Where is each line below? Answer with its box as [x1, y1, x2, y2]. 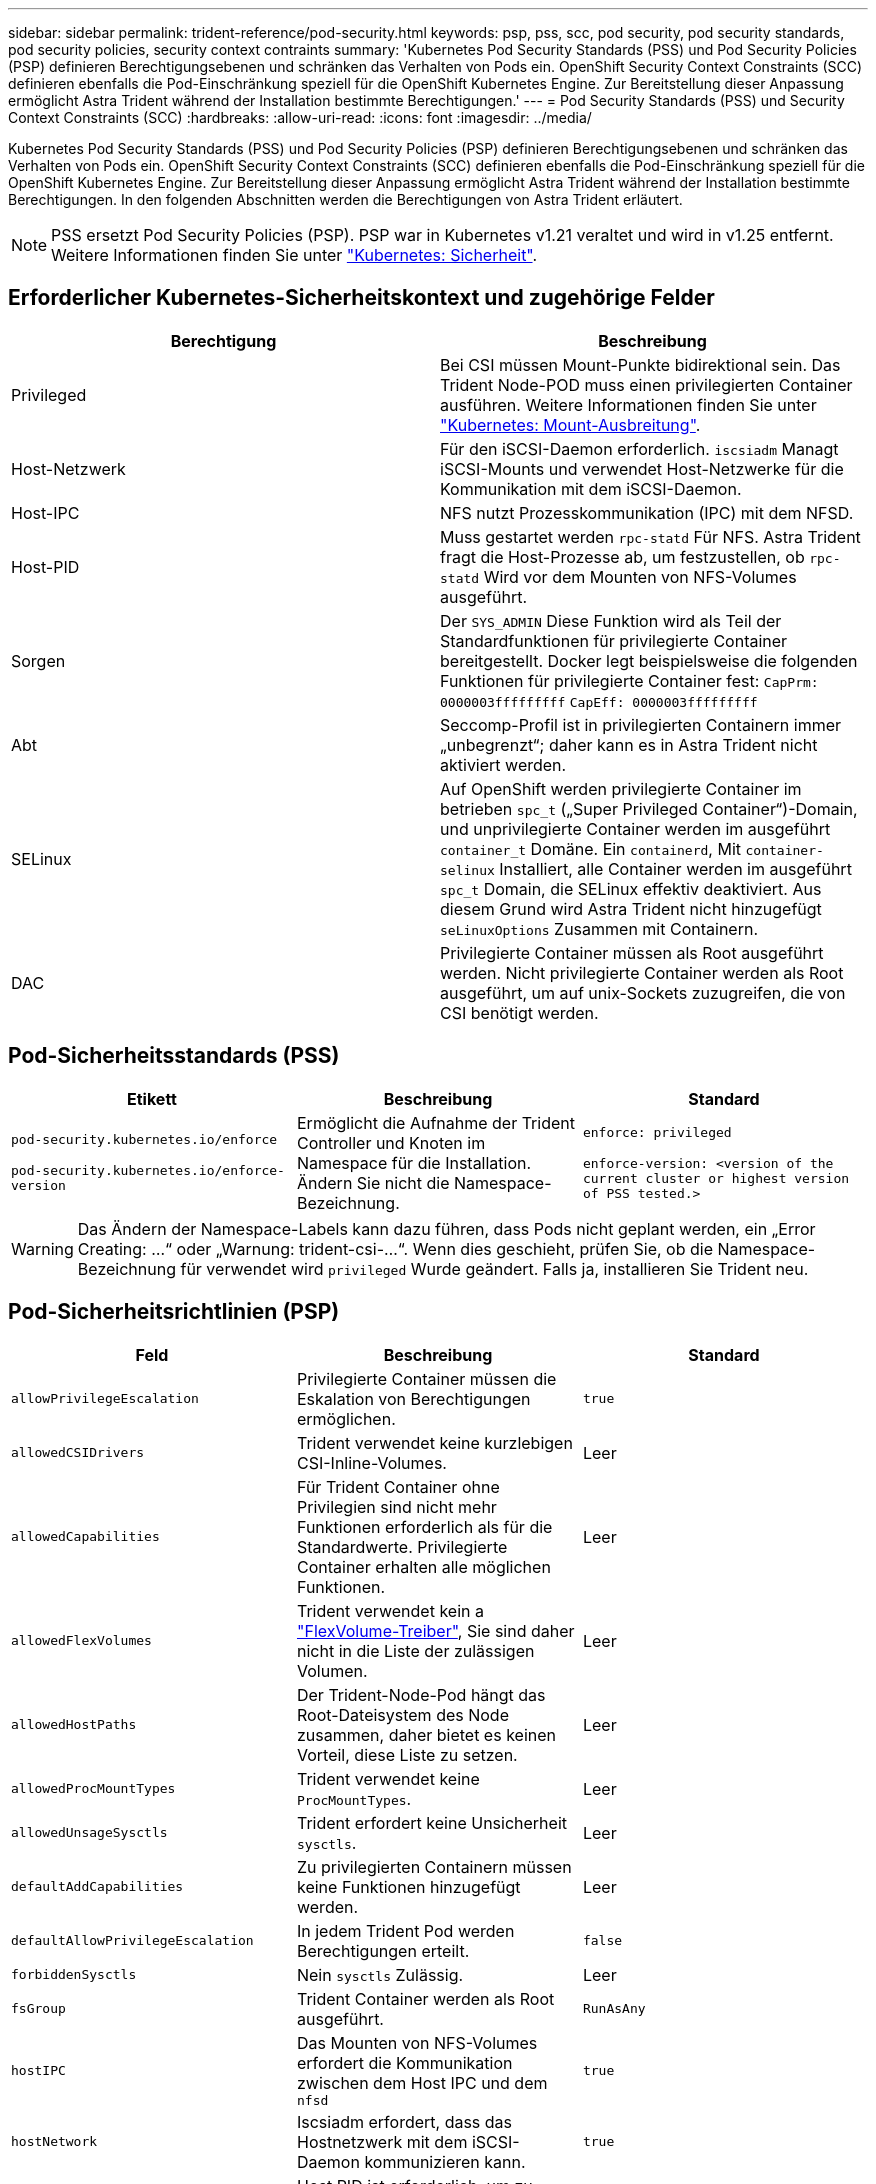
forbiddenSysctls [11, 1967, 137, 1983]
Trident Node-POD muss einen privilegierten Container [440, 374, 853, 395]
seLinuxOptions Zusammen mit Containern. [440, 918, 758, 939]
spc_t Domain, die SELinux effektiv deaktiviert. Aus [440, 878, 822, 899]
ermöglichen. [296, 1408, 396, 1429]
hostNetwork [11, 2134, 98, 2150]
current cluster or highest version [582, 1170, 850, 1186]
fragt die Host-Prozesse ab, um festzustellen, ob [440, 546, 805, 567]
